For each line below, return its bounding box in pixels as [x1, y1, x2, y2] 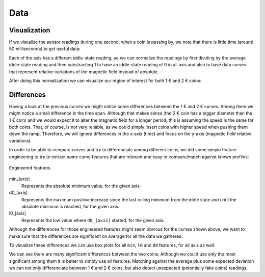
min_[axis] [9, 176, 30, 182]
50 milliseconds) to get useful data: [9, 46, 80, 52]
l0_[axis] [9, 210, 26, 216]
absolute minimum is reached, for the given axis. [21, 204, 120, 209]
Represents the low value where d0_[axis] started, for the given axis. [21, 217, 165, 223]
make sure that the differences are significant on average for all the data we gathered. [9, 233, 183, 239]
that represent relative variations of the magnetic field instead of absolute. [9, 69, 159, 75]
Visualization [9, 26, 51, 34]
